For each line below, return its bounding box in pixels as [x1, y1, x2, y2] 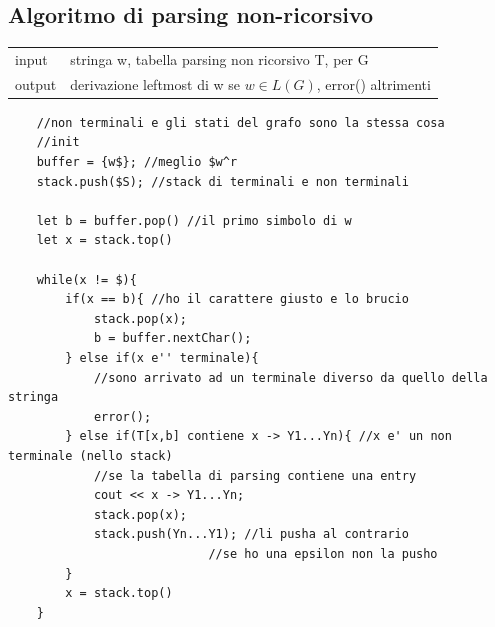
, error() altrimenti [316, 73, 431, 94]
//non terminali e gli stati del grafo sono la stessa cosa [36, 115, 445, 130]
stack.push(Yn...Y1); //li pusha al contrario [93, 527, 409, 542]
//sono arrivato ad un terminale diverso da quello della [93, 370, 488, 385]
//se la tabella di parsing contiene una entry [93, 468, 417, 483]
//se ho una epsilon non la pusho [208, 546, 438, 561]
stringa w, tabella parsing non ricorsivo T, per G [70, 48, 369, 69]
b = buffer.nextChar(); [93, 331, 252, 346]
